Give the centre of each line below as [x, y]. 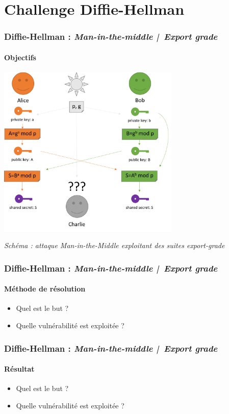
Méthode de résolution [45, 289]
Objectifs [20, 57]
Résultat [19, 369]
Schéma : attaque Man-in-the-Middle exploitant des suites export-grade [115, 245]
